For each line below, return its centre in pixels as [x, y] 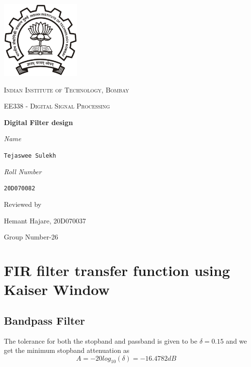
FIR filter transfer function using [117, 270]
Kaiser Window [57, 289]
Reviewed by [23, 204]
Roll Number [23, 171]
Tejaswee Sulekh [30, 156]
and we [236, 340]
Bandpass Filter [45, 320]
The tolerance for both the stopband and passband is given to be [101, 340]
